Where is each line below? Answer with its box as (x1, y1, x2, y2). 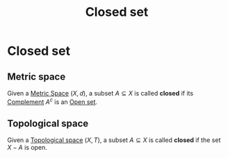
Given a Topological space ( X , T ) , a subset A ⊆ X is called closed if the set (7, 136, 221, 144)
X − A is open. (7, 143, 47, 152)
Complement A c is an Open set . (7, 96, 98, 106)
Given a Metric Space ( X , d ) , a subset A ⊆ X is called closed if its (7, 89, 193, 97)
